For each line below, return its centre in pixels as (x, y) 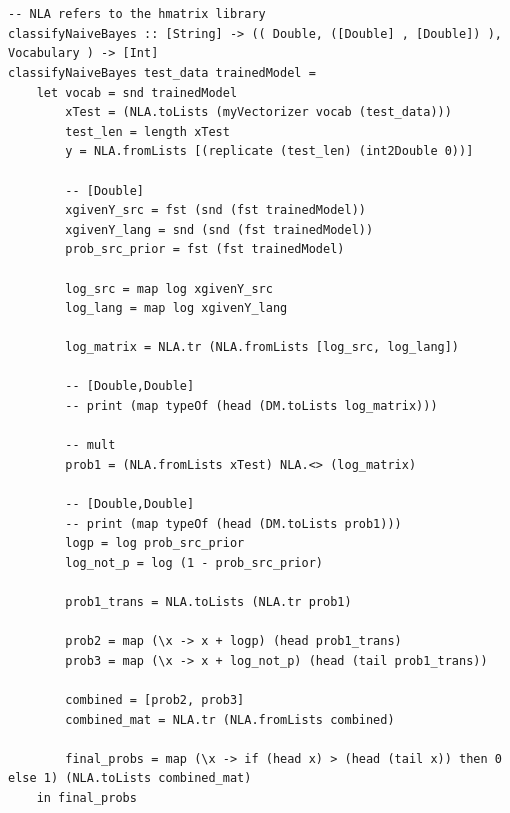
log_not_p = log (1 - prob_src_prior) (194, 562)
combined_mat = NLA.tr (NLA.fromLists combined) (230, 719)
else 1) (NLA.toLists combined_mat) (130, 778)
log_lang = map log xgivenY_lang (176, 308)
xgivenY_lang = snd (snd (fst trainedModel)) (219, 229)
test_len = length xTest (147, 131)
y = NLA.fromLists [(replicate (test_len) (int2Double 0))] (269, 151)
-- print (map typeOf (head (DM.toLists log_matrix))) (251, 406)
